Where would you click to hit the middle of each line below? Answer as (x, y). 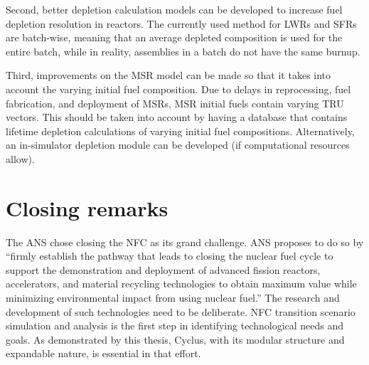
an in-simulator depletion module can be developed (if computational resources (178, 145)
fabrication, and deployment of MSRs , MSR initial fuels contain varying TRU (175, 103)
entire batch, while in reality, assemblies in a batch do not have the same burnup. (183, 51)
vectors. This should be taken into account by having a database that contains (177, 117)
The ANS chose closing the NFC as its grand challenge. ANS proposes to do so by (185, 242)
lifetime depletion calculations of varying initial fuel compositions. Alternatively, (180, 131)
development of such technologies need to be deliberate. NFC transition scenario (181, 311)
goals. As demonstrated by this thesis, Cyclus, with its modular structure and (175, 339)
